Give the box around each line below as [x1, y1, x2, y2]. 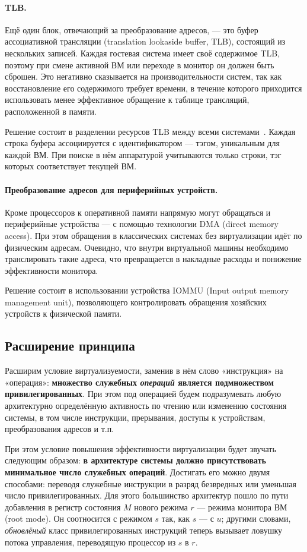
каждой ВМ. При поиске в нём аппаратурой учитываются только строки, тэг [5, 148, 282, 160]
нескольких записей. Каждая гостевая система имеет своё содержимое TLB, [5, 46, 280, 59]
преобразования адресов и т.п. [5, 422, 114, 435]
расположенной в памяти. [5, 105, 97, 117]
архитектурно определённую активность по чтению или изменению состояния [5, 399, 287, 412]
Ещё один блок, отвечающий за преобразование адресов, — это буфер [5, 23, 258, 36]
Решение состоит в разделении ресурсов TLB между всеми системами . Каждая [5, 125, 296, 137]
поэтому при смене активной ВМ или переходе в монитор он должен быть [5, 58, 274, 71]
